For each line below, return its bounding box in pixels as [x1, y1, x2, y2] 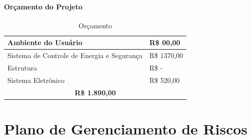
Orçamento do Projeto [4, 1, 83, 11]
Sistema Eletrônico [7, 74, 65, 85]
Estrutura [7, 63, 37, 73]
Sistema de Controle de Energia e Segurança [7, 50, 143, 61]
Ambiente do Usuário [7, 37, 83, 48]
